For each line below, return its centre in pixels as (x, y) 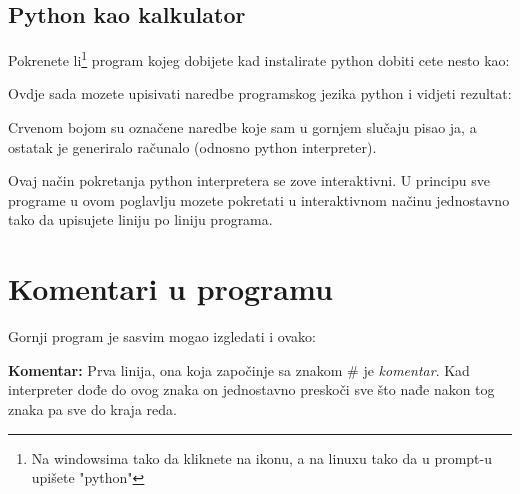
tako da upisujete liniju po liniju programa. (140, 219)
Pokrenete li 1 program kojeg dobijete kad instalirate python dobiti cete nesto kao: (259, 58)
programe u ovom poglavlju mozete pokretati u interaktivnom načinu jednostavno (259, 199)
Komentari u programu (170, 288)
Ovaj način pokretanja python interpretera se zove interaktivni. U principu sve (249, 180)
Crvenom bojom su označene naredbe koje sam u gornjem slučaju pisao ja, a (242, 127)
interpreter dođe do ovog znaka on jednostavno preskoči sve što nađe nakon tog (251, 389)
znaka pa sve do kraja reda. (92, 408)
